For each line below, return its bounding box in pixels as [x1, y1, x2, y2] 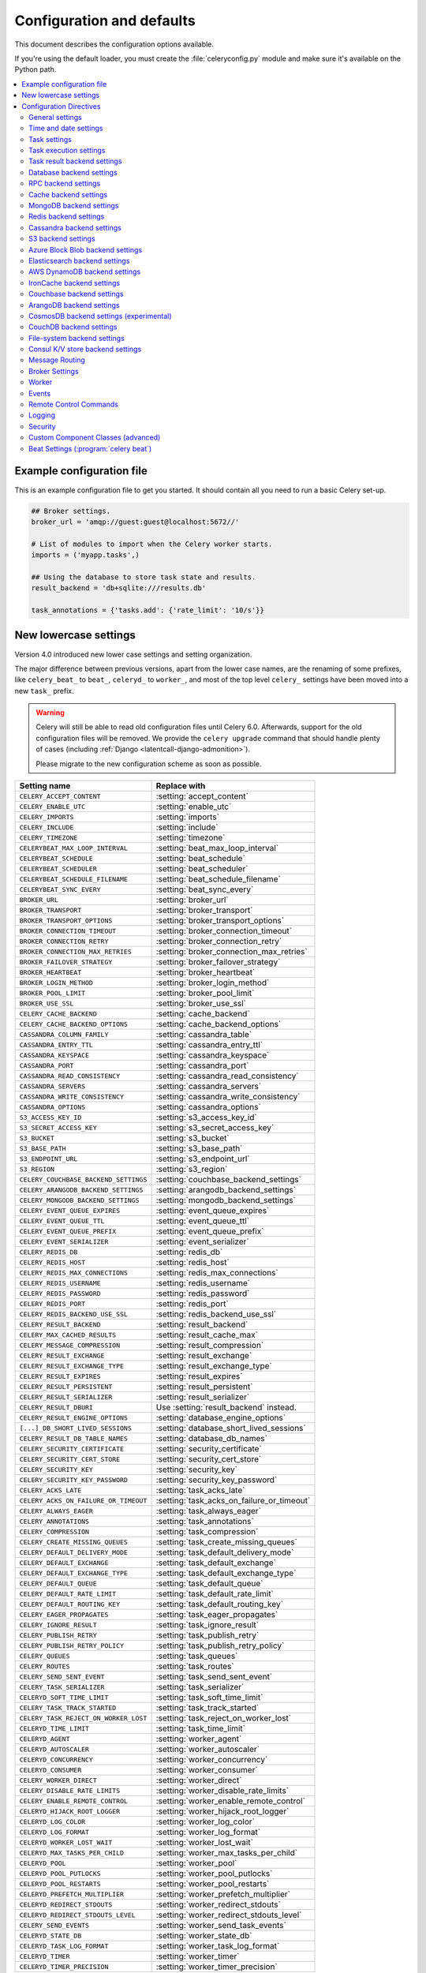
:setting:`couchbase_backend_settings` [155, 1174, 301, 1185]
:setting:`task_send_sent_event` [155, 1672, 273, 1683]
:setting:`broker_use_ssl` [155, 998, 246, 1009]
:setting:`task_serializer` [155, 1682, 245, 1693]
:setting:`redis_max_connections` [155, 1267, 279, 1279]
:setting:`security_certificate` [155, 1443, 262, 1454]
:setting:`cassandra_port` [155, 1060, 249, 1071]
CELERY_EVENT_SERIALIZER [19, 1237, 109, 1246]
